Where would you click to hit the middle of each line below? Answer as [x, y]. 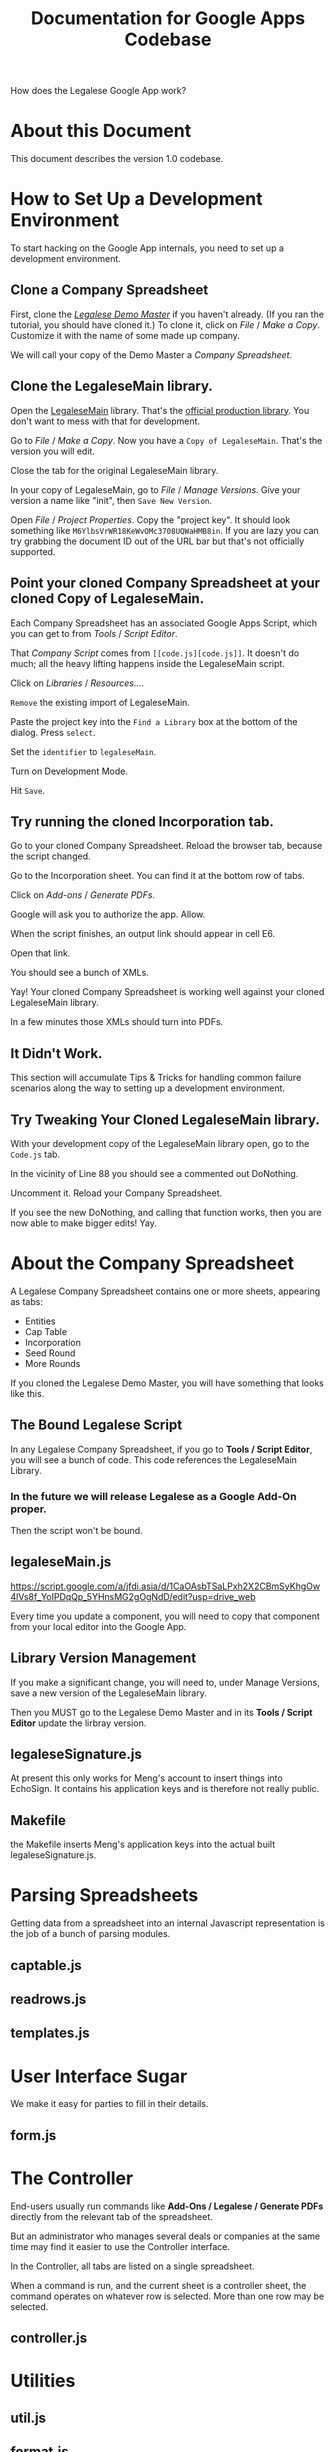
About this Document [101, 131]
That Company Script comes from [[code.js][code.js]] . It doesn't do [155, 653]
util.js [28, 2417]
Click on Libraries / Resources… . [77, 683]
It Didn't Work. [56, 1053]
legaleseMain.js [61, 1562]
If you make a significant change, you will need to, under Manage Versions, [165, 1682]
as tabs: [26, 1301]
